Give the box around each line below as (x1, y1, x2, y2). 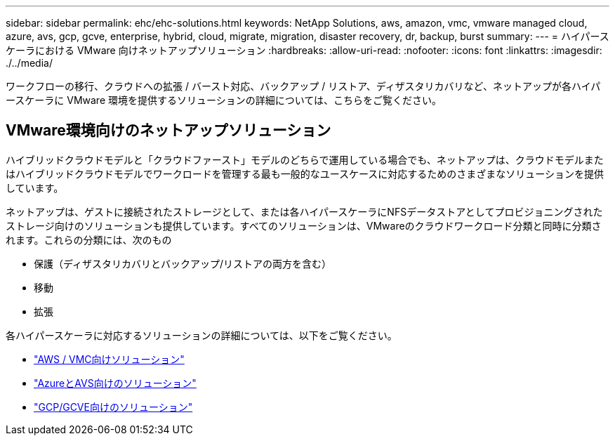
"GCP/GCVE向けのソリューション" (34, 400, 193, 413)
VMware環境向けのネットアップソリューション (6, 121, 331, 140)
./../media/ (6, 57, 53, 69)
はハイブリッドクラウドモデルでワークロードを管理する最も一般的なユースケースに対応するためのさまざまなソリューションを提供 (6, 167, 604, 180)
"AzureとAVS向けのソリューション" (34, 376, 197, 389)
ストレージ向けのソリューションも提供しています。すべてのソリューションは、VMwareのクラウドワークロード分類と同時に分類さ (6, 219, 602, 232)
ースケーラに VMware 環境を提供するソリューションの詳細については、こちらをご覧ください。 (6, 94, 442, 106)
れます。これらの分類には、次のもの (6, 233, 172, 246)
